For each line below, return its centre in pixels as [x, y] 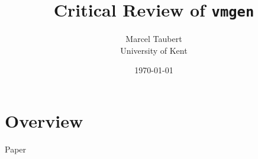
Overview [44, 121]
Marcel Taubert [154, 39]
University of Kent [154, 50]
